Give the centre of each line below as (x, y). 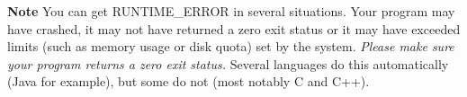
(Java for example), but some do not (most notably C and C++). (189, 81)
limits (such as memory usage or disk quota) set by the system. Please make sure (231, 46)
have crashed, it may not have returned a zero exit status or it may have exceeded (234, 28)
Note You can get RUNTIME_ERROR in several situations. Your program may (231, 11)
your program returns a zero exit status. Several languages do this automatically (228, 63)
